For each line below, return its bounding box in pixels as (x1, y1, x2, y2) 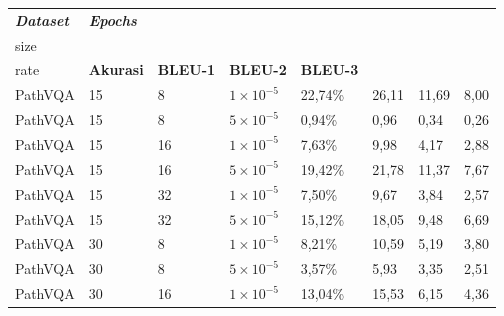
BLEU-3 (300, 59, 359, 80)
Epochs (88, 9, 137, 30)
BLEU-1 (157, 59, 216, 80)
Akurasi (88, 59, 144, 80)
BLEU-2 (229, 59, 287, 80)
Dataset (15, 9, 69, 30)
